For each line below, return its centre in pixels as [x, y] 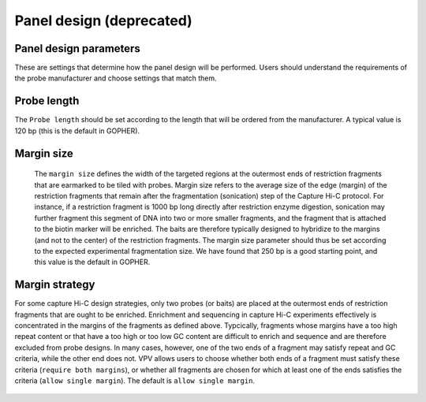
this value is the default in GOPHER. [92, 262]
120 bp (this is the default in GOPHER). [77, 131]
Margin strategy [55, 285]
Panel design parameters [78, 48]
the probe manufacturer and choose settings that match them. [116, 78]
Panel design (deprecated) [103, 20]
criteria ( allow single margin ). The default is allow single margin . [135, 380]
